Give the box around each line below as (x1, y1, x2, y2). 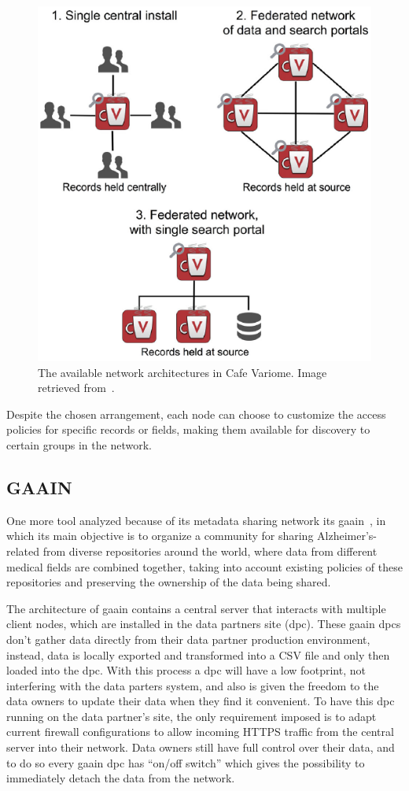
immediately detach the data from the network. (6, 770, 235, 786)
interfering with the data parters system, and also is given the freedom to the (6, 677, 379, 693)
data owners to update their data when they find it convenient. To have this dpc (6, 693, 395, 709)
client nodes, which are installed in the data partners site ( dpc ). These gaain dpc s (6, 615, 401, 632)
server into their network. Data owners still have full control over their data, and (6, 739, 395, 756)
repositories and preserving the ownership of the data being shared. (6, 574, 331, 590)
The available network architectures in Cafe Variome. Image (38, 364, 327, 380)
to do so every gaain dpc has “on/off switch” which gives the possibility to (6, 754, 365, 771)
